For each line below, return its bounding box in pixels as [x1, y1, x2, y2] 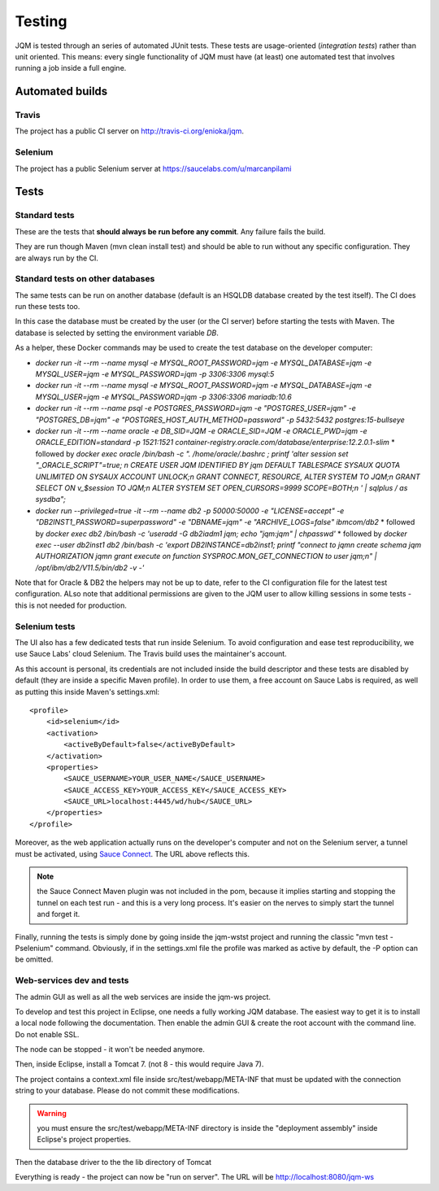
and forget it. [37, 910, 80, 919]
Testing [15, 12, 67, 30]
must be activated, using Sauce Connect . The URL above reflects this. [15, 849, 250, 858]
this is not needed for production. [15, 600, 128, 610]
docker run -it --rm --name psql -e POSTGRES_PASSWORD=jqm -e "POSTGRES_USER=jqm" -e [35, 404, 357, 413]
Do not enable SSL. [15, 1029, 80, 1039]
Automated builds [15, 85, 108, 98]
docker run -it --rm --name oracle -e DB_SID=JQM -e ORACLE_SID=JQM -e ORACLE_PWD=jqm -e [35, 426, 367, 435]
